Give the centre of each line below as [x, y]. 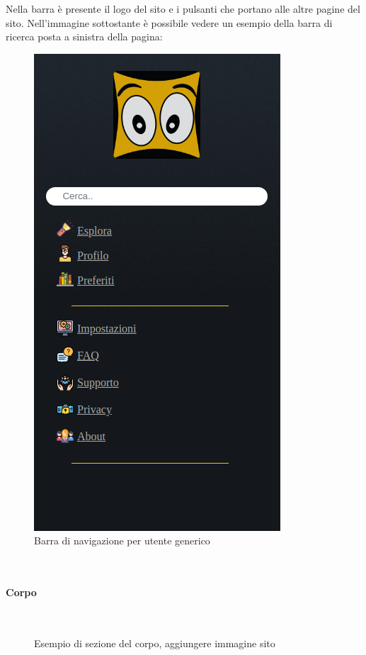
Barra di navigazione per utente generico [122, 541]
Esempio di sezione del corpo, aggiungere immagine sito [155, 643]
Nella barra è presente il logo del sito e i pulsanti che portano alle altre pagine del [183, 9]
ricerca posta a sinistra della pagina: [84, 37]
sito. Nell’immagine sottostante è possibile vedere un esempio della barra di [169, 22]
